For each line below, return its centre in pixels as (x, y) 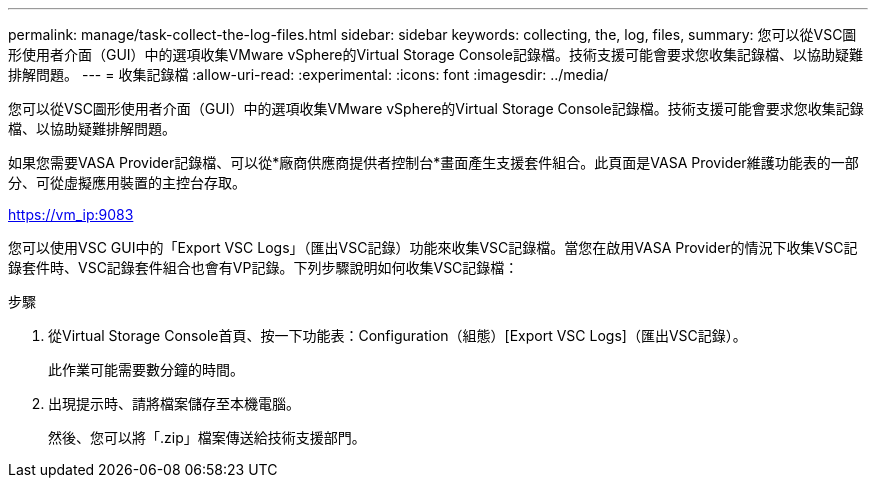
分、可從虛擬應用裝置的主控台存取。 (127, 182)
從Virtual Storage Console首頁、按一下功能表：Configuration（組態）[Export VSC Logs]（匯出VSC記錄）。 (397, 335)
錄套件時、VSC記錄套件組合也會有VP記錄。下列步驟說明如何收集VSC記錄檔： (263, 267)
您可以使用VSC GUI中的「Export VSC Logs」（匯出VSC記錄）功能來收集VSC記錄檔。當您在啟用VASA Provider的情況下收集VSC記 (433, 247)
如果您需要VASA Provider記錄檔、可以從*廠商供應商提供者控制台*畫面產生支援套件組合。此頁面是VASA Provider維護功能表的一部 (433, 162)
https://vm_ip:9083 (71, 214)
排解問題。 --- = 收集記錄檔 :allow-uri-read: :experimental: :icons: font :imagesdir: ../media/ (308, 74)
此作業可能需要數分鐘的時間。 (146, 369)
